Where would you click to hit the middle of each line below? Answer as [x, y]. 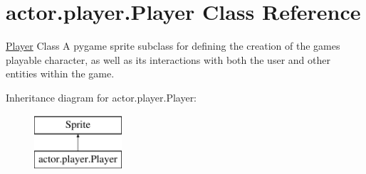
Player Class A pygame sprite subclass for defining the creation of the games [173, 46]
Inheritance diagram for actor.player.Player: [101, 97]
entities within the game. [60, 74]
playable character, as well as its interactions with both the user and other [168, 59]
